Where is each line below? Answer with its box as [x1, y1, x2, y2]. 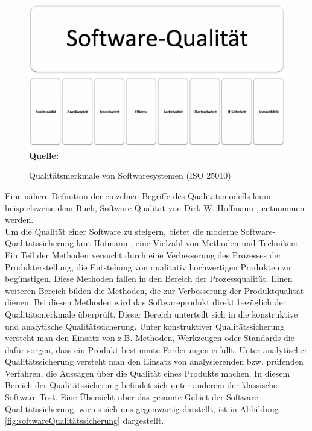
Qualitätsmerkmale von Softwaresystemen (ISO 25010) [29, 169, 231, 182]
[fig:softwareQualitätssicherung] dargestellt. [5, 414, 164, 427]
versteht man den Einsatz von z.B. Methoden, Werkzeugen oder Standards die [5, 331, 294, 344]
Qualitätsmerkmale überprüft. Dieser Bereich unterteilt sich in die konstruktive [5, 307, 298, 320]
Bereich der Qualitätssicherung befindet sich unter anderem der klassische [5, 378, 278, 391]
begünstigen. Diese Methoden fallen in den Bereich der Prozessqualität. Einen [5, 272, 293, 285]
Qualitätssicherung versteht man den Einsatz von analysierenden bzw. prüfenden [5, 355, 304, 368]
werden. [5, 213, 34, 226]
